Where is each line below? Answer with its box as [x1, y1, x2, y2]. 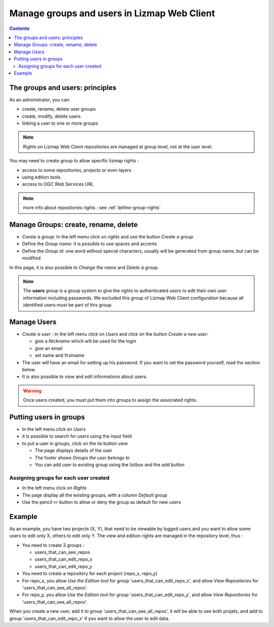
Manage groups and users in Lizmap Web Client [9, 8, 215, 19]
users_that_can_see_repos [35, 549, 90, 555]
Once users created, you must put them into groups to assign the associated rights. [23, 397, 198, 403]
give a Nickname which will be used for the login [35, 338, 136, 344]
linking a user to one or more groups [22, 120, 98, 126]
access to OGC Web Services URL [22, 181, 94, 187]
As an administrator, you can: [9, 96, 71, 102]
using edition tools [22, 174, 61, 180]
